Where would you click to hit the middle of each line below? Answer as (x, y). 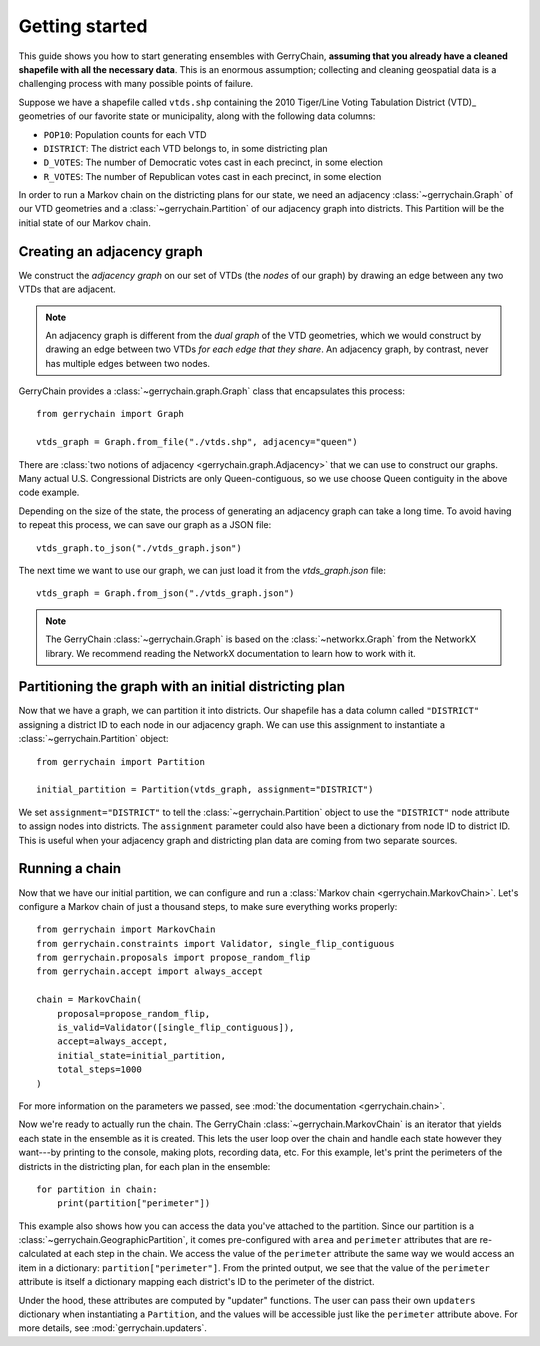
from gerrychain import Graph (110, 414)
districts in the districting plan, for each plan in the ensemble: (144, 1166)
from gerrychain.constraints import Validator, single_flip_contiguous (215, 943)
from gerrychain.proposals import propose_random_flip (173, 958)
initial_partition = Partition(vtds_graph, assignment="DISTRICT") (205, 789)
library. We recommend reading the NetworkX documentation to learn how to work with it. (231, 653)
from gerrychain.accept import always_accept (150, 971)
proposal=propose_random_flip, (133, 1013)
